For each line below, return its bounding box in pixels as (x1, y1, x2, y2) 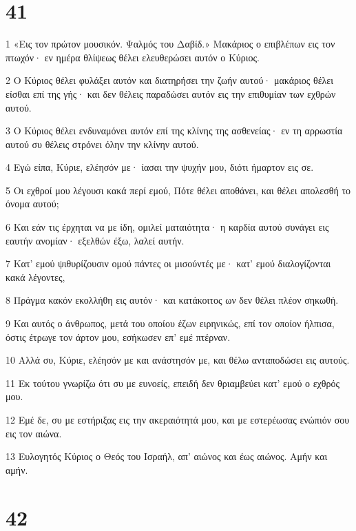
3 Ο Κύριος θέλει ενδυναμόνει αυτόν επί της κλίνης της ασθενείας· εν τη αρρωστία (6, 123, 343, 138)
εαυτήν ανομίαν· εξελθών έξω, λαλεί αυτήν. (6, 233, 185, 247)
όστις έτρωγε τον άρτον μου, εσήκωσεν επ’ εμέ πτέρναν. (6, 329, 231, 344)
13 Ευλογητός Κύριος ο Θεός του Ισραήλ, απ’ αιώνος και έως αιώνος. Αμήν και (6, 449, 328, 464)
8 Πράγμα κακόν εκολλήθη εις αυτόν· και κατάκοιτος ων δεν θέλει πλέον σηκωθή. (6, 293, 339, 307)
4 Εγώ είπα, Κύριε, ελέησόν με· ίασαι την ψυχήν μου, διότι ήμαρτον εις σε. (6, 160, 314, 174)
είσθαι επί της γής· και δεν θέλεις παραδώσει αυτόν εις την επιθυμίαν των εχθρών (6, 86, 336, 101)
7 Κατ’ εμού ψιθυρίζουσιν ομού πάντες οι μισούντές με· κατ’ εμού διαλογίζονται (6, 256, 331, 271)
